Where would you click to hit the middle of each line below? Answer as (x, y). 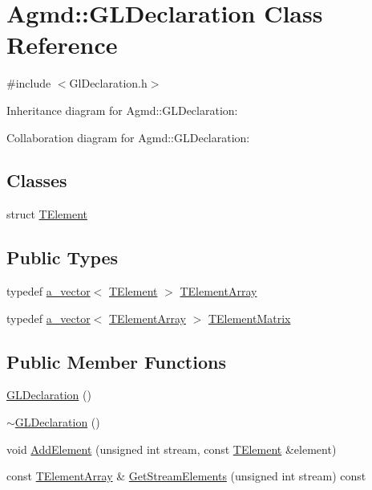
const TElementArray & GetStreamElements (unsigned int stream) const (186, 476)
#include (29, 83)
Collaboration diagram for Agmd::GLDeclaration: (128, 137)
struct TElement (47, 214)
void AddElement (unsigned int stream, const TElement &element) (172, 449)
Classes (37, 180)
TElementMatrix (249, 318)
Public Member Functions (116, 361)
